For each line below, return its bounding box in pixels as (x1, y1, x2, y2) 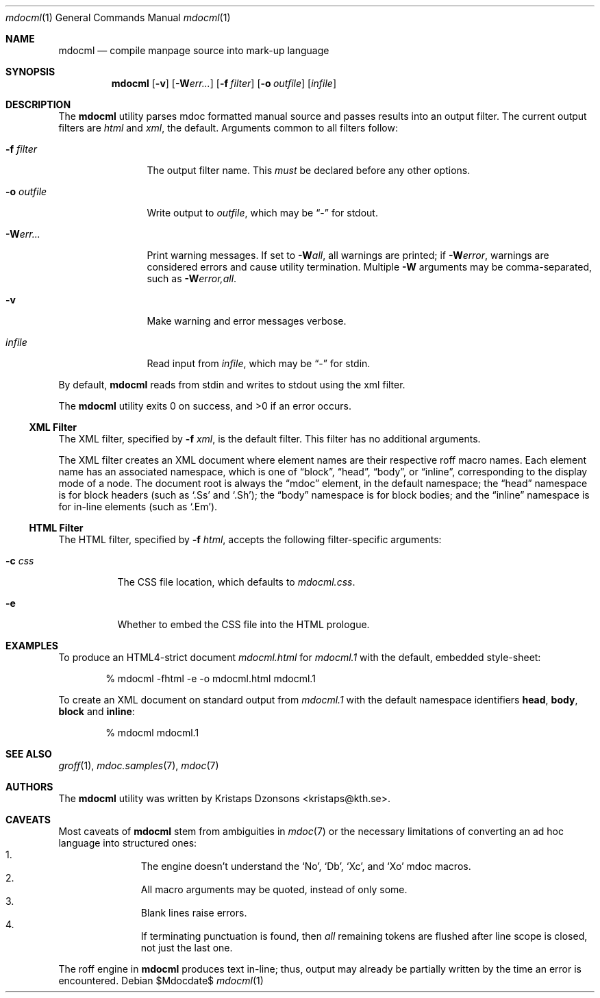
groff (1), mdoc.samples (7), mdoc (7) (58, 760, 219, 771)
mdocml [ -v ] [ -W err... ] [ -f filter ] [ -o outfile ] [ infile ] (111, 77, 336, 89)
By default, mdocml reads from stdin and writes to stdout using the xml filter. (58, 379, 405, 390)
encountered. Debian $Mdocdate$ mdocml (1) (58, 975, 264, 986)
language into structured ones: (58, 837, 197, 849)
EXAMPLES (5, 640, 58, 651)
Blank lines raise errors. (140, 907, 247, 919)
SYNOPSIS (5, 66, 55, 77)
